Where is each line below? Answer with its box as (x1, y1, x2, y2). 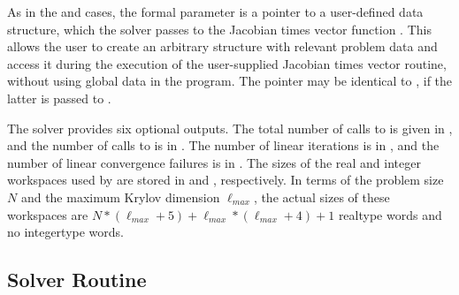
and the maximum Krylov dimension (20, 187, 220, 206)
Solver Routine (7, 266, 147, 293)
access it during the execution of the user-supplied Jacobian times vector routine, (7, 54, 447, 72)
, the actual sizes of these (253, 187, 390, 206)
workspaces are (7, 205, 88, 223)
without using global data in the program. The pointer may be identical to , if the (7, 72, 453, 90)
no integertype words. (7, 223, 124, 241)
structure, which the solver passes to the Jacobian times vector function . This (7, 19, 432, 38)
